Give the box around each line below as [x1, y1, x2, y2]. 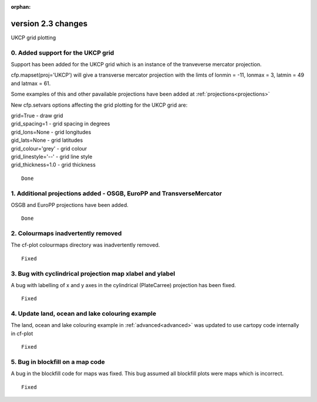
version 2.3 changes [11, 18, 88, 29]
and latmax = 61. [11, 80, 51, 87]
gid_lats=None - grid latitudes [11, 137, 83, 144]
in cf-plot [11, 330, 33, 337]
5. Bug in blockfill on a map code [11, 358, 105, 366]
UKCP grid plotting [11, 34, 56, 41]
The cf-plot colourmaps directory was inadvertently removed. [11, 241, 160, 248]
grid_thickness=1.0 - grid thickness [11, 161, 96, 168]
